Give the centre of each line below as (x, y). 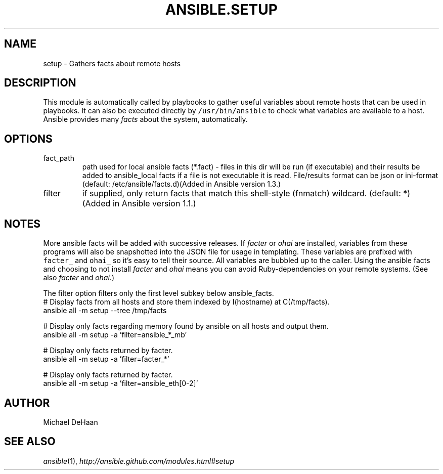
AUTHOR (27, 403)
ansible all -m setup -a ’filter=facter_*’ (106, 359)
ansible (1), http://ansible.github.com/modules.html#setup (139, 461)
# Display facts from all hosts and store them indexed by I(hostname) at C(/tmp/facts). (186, 302)
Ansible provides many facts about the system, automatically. (145, 119)
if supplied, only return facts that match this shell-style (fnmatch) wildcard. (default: (241, 193)
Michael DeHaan (71, 422)
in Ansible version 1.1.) (154, 204)
